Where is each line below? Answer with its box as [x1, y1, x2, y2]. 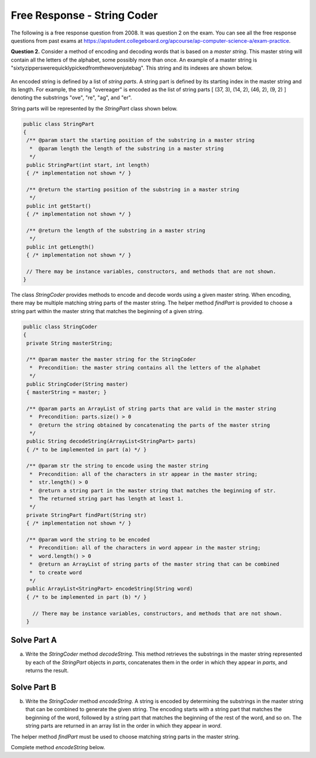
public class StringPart [23, 121, 95, 127]
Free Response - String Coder [11, 9, 158, 22]
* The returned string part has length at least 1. [29, 495, 184, 502]
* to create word [29, 569, 82, 576]
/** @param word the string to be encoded [26, 536, 150, 543]
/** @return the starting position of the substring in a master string [26, 186, 239, 193]
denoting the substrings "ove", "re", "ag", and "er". [11, 94, 132, 101]
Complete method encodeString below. [11, 744, 105, 751]
